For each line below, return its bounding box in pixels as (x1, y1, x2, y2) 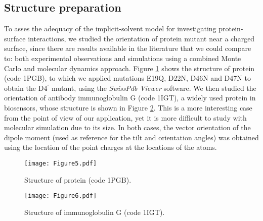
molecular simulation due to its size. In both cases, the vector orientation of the (4, 122, 251, 133)
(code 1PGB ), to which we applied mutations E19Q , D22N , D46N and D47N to (4, 73, 251, 83)
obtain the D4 (4, 82, 48, 93)
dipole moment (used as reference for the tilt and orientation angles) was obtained (4, 132, 259, 142)
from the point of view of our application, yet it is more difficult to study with (4, 112, 247, 123)
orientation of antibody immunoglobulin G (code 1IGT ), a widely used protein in (4, 92, 256, 103)
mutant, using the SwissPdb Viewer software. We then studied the (51, 82, 256, 93)
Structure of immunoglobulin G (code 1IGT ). (24, 206, 165, 217)
